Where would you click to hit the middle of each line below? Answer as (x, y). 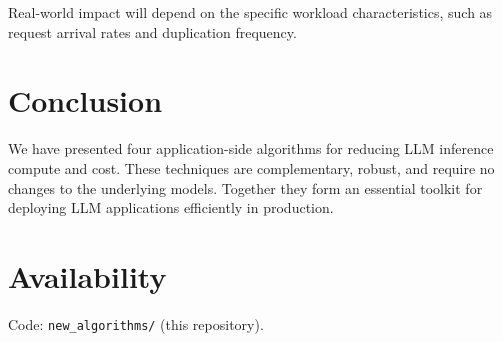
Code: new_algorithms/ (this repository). (136, 323)
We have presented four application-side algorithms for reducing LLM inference (251, 148)
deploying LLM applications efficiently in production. (171, 207)
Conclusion (85, 100)
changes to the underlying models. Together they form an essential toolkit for (245, 187)
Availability (87, 275)
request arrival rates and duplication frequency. (152, 31)
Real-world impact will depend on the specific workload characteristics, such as (250, 12)
